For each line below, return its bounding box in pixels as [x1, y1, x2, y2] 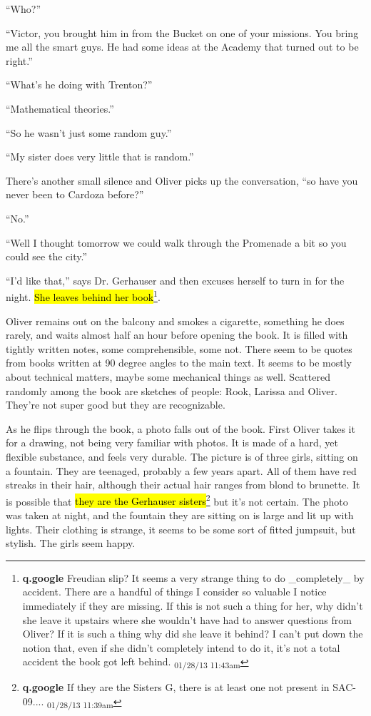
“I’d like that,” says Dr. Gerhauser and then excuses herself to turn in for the [6, 272, 345, 287]
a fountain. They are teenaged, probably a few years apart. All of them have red [6, 463, 357, 478]
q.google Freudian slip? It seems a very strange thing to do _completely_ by [22, 570, 365, 585]
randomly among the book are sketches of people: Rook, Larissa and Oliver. [6, 383, 337, 398]
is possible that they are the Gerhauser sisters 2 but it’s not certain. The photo [6, 491, 348, 508]
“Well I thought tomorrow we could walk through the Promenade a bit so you [6, 235, 347, 250]
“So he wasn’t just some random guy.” [6, 125, 172, 140]
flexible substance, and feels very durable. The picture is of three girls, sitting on [6, 449, 358, 464]
